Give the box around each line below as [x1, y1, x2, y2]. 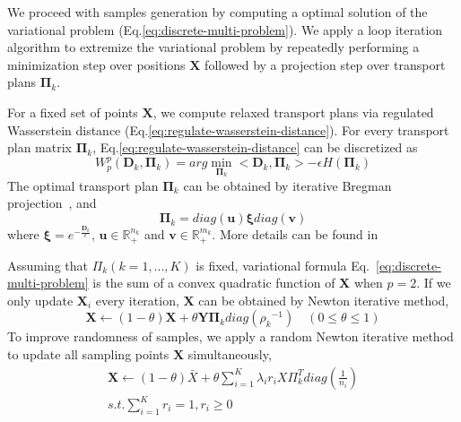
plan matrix [7, 138, 73, 157]
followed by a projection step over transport [204, 55, 446, 73]
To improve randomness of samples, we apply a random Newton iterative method [7, 327, 454, 346]
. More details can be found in [212, 225, 378, 244]
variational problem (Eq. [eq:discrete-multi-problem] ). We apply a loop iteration [7, 20, 443, 39]
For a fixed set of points [7, 102, 138, 121]
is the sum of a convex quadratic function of [92, 273, 335, 292]
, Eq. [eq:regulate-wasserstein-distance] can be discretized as [92, 138, 418, 157]
